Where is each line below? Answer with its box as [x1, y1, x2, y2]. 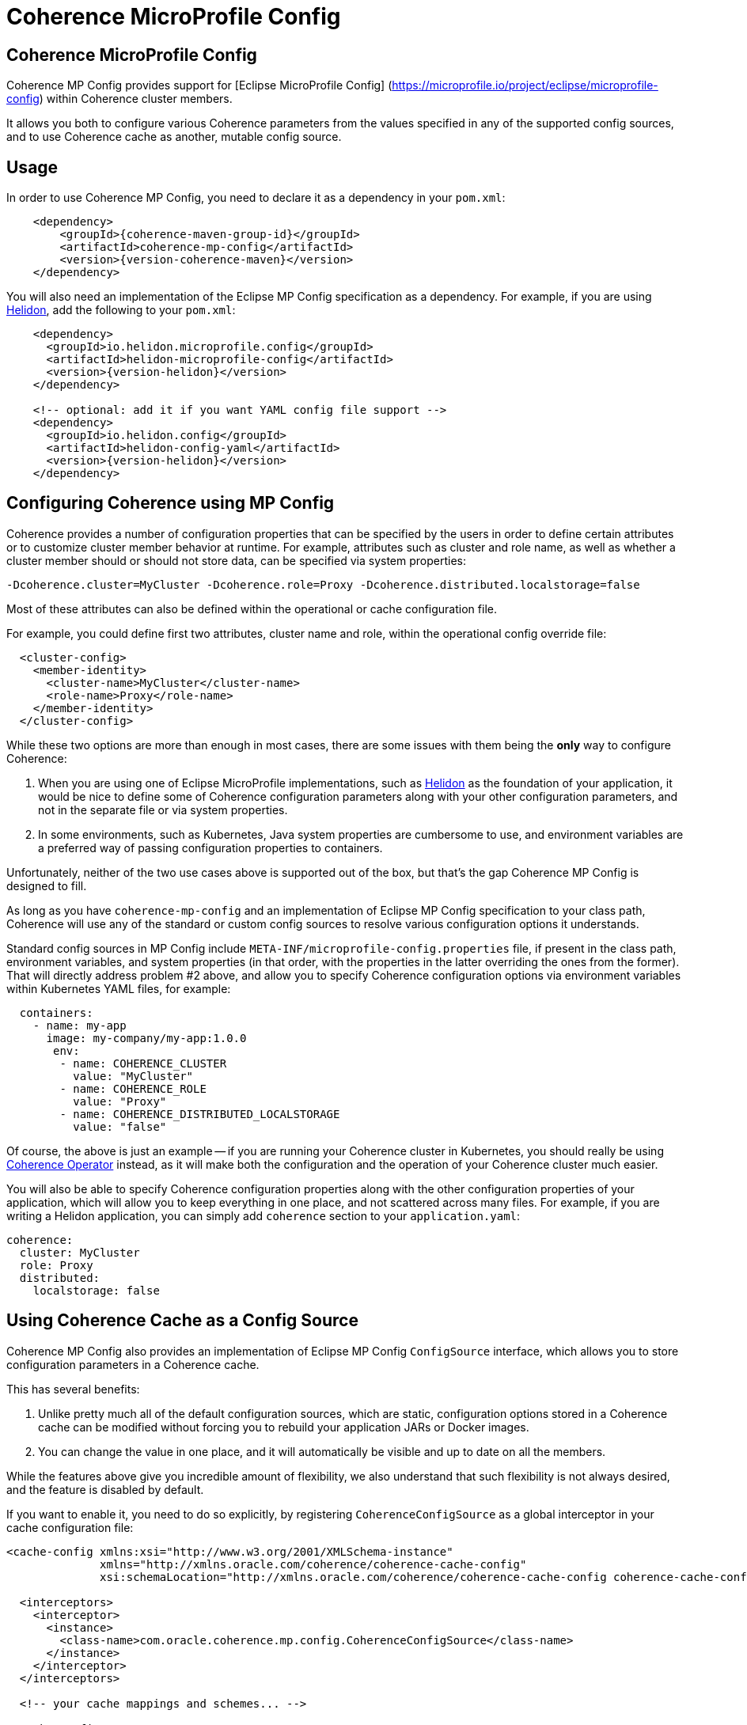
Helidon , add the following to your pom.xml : [6, 303, 236, 317]
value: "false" [73, 1120, 167, 1133]
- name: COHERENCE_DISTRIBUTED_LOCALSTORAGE [59, 1107, 340, 1120]
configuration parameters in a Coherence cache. [6, 1357, 260, 1371]
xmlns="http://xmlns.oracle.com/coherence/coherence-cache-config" [100, 1557, 527, 1571]
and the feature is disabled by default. [6, 1482, 204, 1496]
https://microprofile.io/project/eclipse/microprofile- [392, 78, 658, 93]
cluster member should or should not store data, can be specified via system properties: [6, 553, 466, 567]
